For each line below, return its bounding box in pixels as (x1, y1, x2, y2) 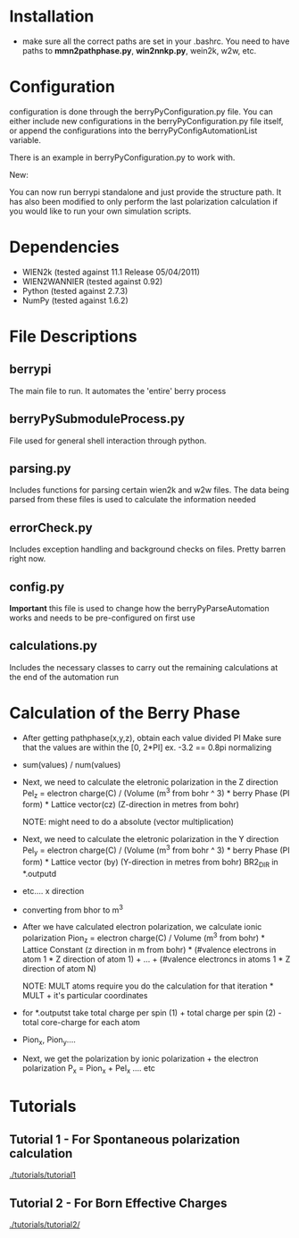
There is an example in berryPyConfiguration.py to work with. (9, 152, 236, 163)
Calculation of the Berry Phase (9, 703, 241, 723)
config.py (9, 579, 65, 594)
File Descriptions (9, 326, 137, 346)
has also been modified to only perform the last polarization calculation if (9, 196, 278, 206)
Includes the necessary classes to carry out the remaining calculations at (9, 661, 278, 672)
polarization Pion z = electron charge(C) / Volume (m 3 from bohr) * (21, 931, 266, 945)
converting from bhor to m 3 (21, 903, 123, 915)
